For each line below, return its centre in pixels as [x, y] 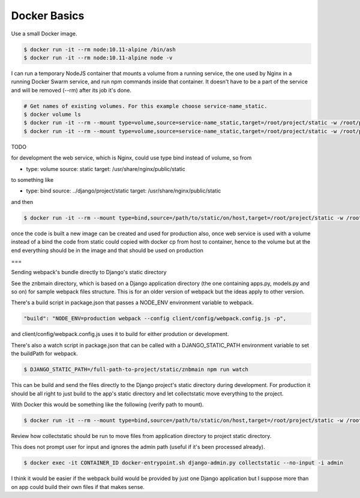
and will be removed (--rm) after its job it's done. [71, 90]
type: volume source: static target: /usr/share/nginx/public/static [106, 169]
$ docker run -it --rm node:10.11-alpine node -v [98, 58]
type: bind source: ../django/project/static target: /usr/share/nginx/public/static [124, 191]
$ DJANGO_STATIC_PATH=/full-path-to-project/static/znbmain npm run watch [136, 370]
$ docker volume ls [52, 115]
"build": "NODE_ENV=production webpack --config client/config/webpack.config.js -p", [155, 319]
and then [22, 202]
